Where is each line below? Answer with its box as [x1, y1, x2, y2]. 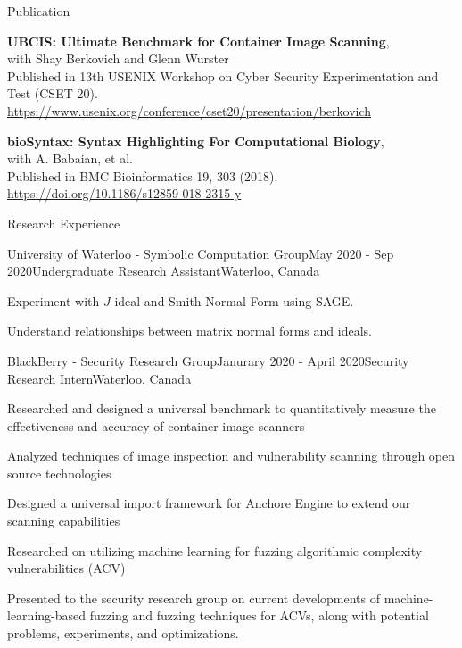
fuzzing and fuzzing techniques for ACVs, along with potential [89, 606, 429, 625]
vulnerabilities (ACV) [7, 559, 126, 577]
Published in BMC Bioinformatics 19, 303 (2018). [7, 166, 278, 185]
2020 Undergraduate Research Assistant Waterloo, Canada [7, 262, 320, 280]
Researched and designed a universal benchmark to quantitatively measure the [7, 399, 436, 418]
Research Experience [7, 213, 120, 232]
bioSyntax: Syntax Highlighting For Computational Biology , [7, 131, 384, 150]
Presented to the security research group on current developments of [7, 588, 381, 607]
